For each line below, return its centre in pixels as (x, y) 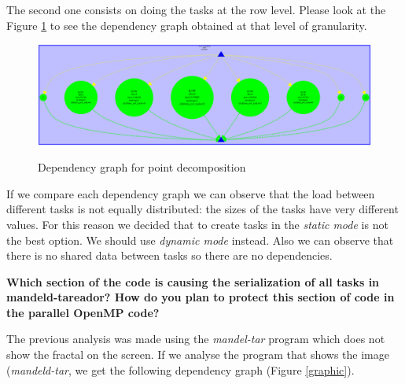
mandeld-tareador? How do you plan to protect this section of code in (201, 297)
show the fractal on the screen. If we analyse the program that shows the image (198, 354)
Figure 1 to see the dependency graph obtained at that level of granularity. (187, 25)
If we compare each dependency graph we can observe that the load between (191, 193)
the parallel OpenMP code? (83, 312)
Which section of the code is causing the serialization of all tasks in (193, 281)
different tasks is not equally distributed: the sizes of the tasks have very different (202, 209)
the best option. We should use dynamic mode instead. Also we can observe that (200, 240)
